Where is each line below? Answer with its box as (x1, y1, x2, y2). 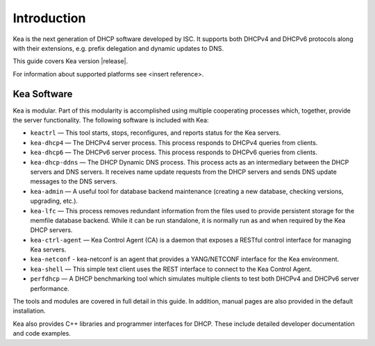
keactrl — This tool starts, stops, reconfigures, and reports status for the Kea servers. (30, 129, 281, 137)
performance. (30, 284, 69, 293)
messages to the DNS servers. (30, 177, 117, 186)
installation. (12, 306, 46, 315)
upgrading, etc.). (30, 197, 78, 205)
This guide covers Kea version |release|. (12, 57, 128, 65)
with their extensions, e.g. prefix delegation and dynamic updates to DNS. (12, 44, 224, 52)
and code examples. (12, 329, 71, 338)
